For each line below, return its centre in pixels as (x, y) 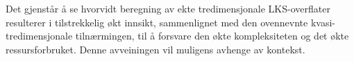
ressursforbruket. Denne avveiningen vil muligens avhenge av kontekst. (155, 49)
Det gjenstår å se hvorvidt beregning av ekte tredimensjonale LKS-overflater (168, 8)
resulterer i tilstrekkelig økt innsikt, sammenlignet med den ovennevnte (157, 22)
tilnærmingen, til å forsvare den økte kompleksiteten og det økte (212, 36)
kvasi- (323, 22)
